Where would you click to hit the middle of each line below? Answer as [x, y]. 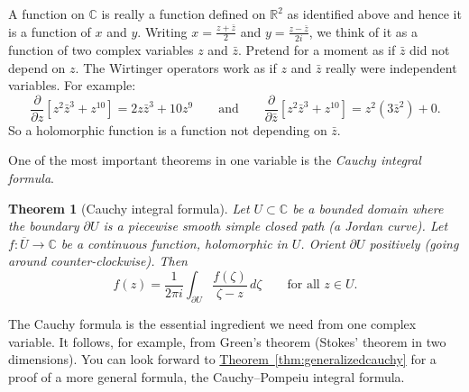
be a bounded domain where [368, 208]
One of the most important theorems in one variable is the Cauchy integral [215, 160]
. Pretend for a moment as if [317, 49]
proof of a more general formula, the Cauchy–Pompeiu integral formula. [207, 376]
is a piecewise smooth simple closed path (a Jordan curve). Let [276, 226]
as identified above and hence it [374, 14]
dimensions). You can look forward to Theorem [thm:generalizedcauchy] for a [222, 359]
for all [303, 285]
